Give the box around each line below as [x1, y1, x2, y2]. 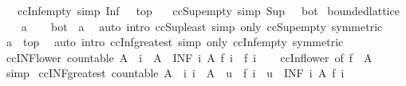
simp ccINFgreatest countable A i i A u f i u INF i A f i [6, 64, 345, 81]
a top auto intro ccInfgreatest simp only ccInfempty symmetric [6, 33, 344, 50]
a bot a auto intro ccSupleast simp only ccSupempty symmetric [21, 18, 383, 34]
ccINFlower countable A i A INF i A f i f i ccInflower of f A [6, 49, 372, 65]
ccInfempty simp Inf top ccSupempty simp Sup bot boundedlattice [17, 2, 400, 18]
